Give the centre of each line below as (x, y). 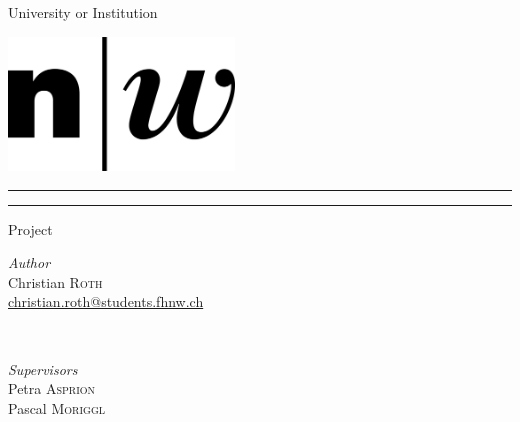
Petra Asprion (52, 388)
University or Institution (83, 12)
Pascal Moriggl (56, 407)
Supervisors (43, 368)
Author (29, 262)
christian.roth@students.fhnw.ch (106, 301)
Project (30, 228)
